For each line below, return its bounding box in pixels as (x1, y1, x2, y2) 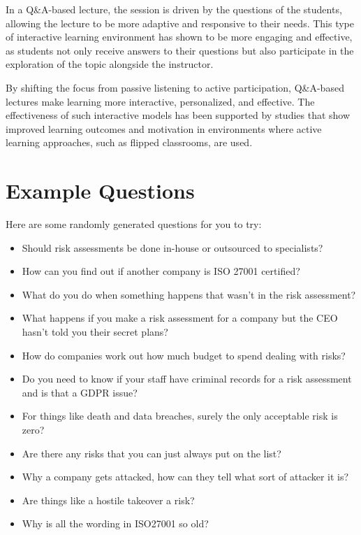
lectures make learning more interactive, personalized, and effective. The (6, 94, 315, 108)
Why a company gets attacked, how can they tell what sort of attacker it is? (22, 469, 349, 484)
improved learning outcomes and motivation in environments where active (6, 121, 322, 136)
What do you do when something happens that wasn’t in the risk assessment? (22, 287, 356, 301)
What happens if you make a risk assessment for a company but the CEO (22, 311, 338, 325)
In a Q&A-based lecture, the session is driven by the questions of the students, (6, 2, 342, 16)
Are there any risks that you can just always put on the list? (22, 445, 281, 460)
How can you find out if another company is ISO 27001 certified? (22, 264, 300, 278)
